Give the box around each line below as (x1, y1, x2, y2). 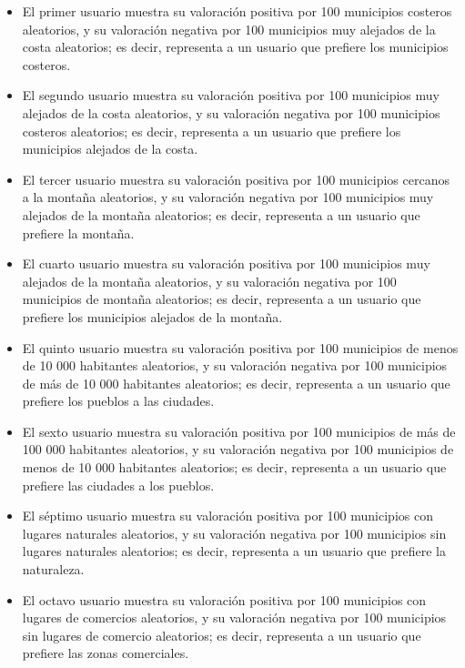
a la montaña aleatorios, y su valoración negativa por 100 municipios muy (22, 187, 434, 207)
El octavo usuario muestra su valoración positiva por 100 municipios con (22, 590, 427, 609)
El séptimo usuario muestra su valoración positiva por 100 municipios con (22, 506, 433, 525)
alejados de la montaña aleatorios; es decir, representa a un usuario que (22, 205, 420, 224)
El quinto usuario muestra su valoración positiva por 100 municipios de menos (22, 338, 459, 357)
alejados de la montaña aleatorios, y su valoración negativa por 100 (22, 271, 397, 290)
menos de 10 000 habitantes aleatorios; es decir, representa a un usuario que (22, 458, 447, 477)
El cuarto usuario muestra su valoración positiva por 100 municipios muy (22, 254, 430, 273)
